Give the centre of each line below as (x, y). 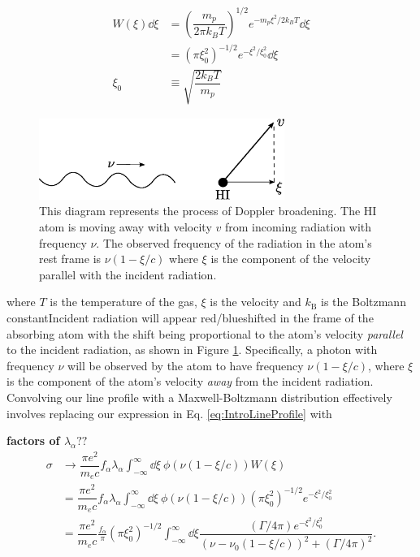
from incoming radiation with (298, 227)
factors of (33, 440)
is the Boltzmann (364, 302)
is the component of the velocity (291, 259)
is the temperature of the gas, (123, 302)
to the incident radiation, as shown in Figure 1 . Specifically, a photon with (192, 350)
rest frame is (70, 259)
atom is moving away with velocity (126, 227)
